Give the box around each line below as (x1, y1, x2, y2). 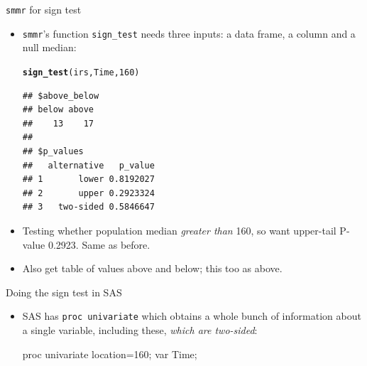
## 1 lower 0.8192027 (22, 174, 155, 185)
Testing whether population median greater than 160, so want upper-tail (22, 222, 336, 237)
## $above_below (22, 90, 99, 101)
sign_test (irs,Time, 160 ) (22, 67, 140, 77)
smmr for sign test (6, 2, 82, 16)
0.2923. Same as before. (48, 237, 150, 252)
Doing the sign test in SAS (6, 284, 122, 299)
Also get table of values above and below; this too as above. (22, 261, 283, 276)
